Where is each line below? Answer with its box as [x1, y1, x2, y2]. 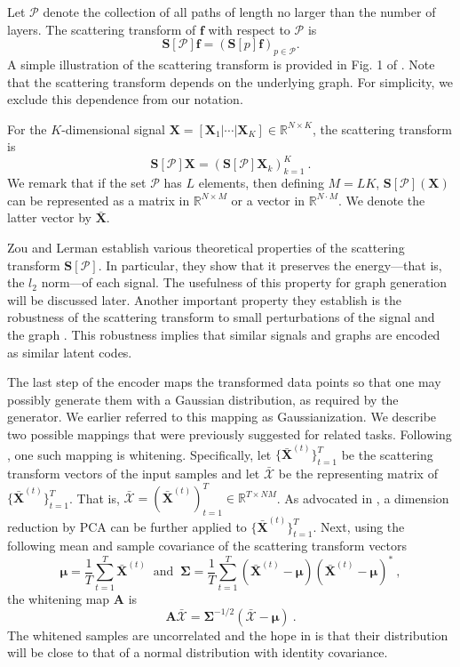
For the [7, 119, 47, 138]
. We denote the [337, 190, 425, 209]
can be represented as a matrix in [7, 190, 190, 209]
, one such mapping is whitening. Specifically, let [7, 445, 272, 463]
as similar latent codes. [7, 342, 132, 361]
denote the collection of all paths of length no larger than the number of [43, 3, 436, 20]
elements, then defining [198, 173, 324, 192]
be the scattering [341, 445, 433, 463]
